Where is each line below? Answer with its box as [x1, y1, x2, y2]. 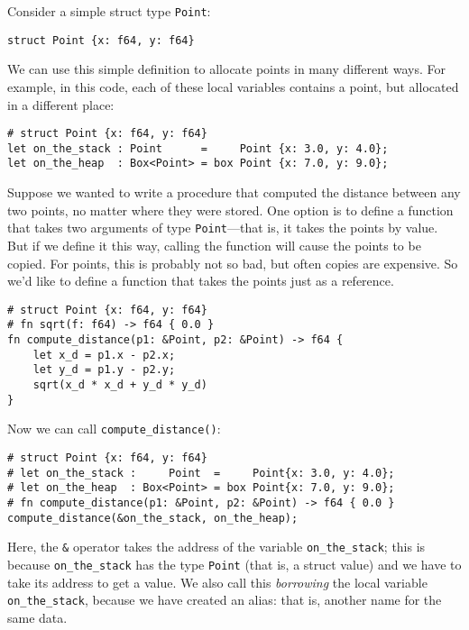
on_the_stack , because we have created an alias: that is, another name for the [7, 590, 442, 609]
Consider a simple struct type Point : [7, 2, 211, 20]
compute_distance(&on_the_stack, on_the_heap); [7, 511, 299, 525]
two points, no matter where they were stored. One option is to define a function [7, 200, 454, 219]
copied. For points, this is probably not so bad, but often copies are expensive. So [7, 253, 458, 272]
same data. [7, 607, 68, 626]
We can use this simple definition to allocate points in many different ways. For [7, 59, 446, 78]
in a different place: [7, 95, 115, 114]
